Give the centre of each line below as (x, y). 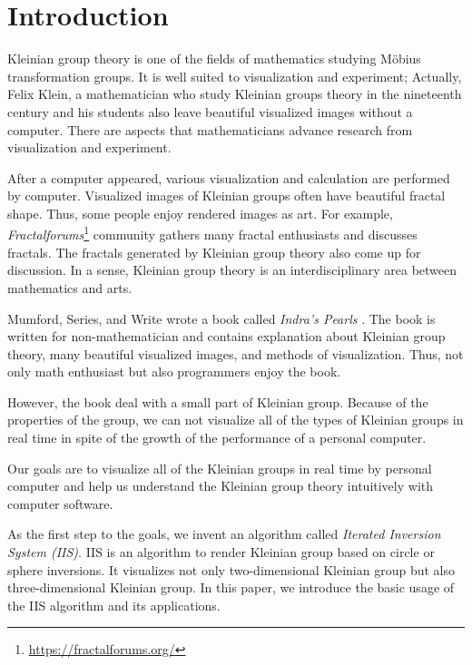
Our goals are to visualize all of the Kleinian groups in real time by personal (220, 468)
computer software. (60, 503)
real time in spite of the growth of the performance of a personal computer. (217, 438)
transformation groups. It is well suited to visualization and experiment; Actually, (235, 76)
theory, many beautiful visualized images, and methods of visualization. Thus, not (236, 353)
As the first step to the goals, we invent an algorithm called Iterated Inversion (224, 534)
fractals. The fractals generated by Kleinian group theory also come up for (214, 252)
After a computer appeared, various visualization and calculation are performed (229, 177)
